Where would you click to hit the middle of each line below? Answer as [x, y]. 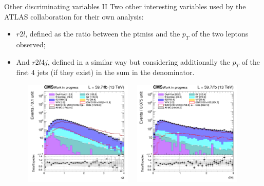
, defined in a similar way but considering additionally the [139, 61]
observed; [31, 44]
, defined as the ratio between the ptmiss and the [103, 34]
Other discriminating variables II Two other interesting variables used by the [125, 6]
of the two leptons [220, 34]
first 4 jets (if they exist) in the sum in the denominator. [105, 72]
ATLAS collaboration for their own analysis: [74, 16]
